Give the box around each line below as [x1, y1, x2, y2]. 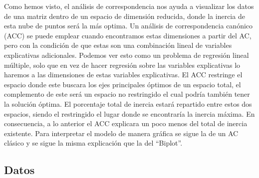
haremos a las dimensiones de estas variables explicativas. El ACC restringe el [4, 69, 243, 80]
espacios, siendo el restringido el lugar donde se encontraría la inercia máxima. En [4, 108, 255, 119]
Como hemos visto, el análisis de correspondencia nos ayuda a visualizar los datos [4, 1, 254, 11]
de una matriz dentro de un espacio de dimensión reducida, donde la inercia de [4, 10, 245, 21]
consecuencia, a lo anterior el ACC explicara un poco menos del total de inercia [4, 118, 248, 129]
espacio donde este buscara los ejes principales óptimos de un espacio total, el [4, 79, 241, 89]
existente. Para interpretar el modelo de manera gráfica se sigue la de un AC [4, 128, 239, 138]
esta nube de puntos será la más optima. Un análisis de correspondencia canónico [4, 20, 253, 31]
